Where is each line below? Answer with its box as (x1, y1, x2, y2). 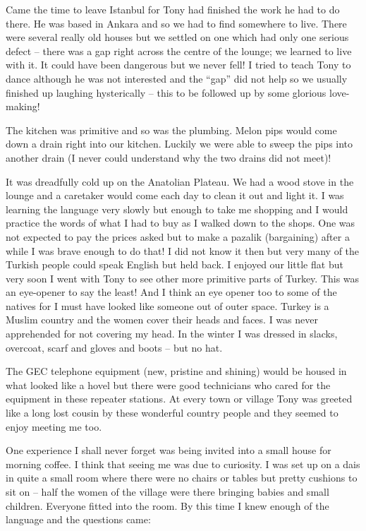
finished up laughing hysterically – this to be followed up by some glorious (6, 85, 327, 100)
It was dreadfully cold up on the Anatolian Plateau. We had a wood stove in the (6, 174, 354, 189)
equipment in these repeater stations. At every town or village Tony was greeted (6, 391, 353, 406)
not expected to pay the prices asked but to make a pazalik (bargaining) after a (6, 229, 350, 244)
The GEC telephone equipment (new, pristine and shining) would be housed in (6, 364, 347, 378)
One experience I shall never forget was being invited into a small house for (6, 443, 331, 458)
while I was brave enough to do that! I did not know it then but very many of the (6, 243, 360, 258)
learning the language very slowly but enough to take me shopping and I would (6, 201, 348, 216)
